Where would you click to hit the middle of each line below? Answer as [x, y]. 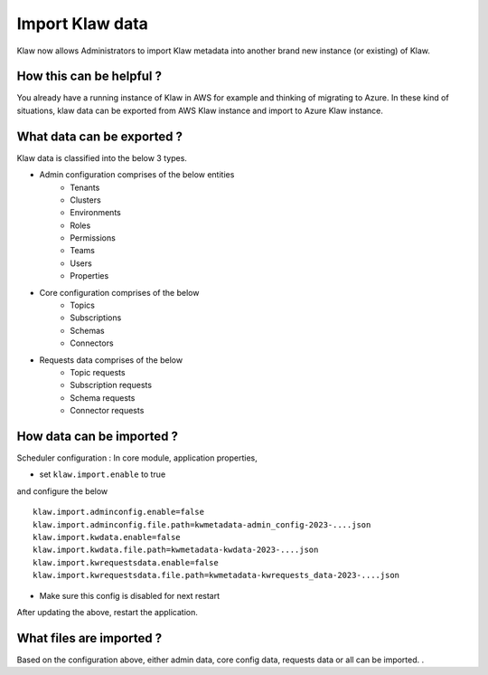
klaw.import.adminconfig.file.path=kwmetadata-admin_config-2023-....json [202, 524]
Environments [95, 213]
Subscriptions [96, 318]
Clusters [85, 200]
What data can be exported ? [99, 136]
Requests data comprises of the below [111, 360]
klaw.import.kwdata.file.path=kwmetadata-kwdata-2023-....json [176, 550]
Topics [82, 305]
